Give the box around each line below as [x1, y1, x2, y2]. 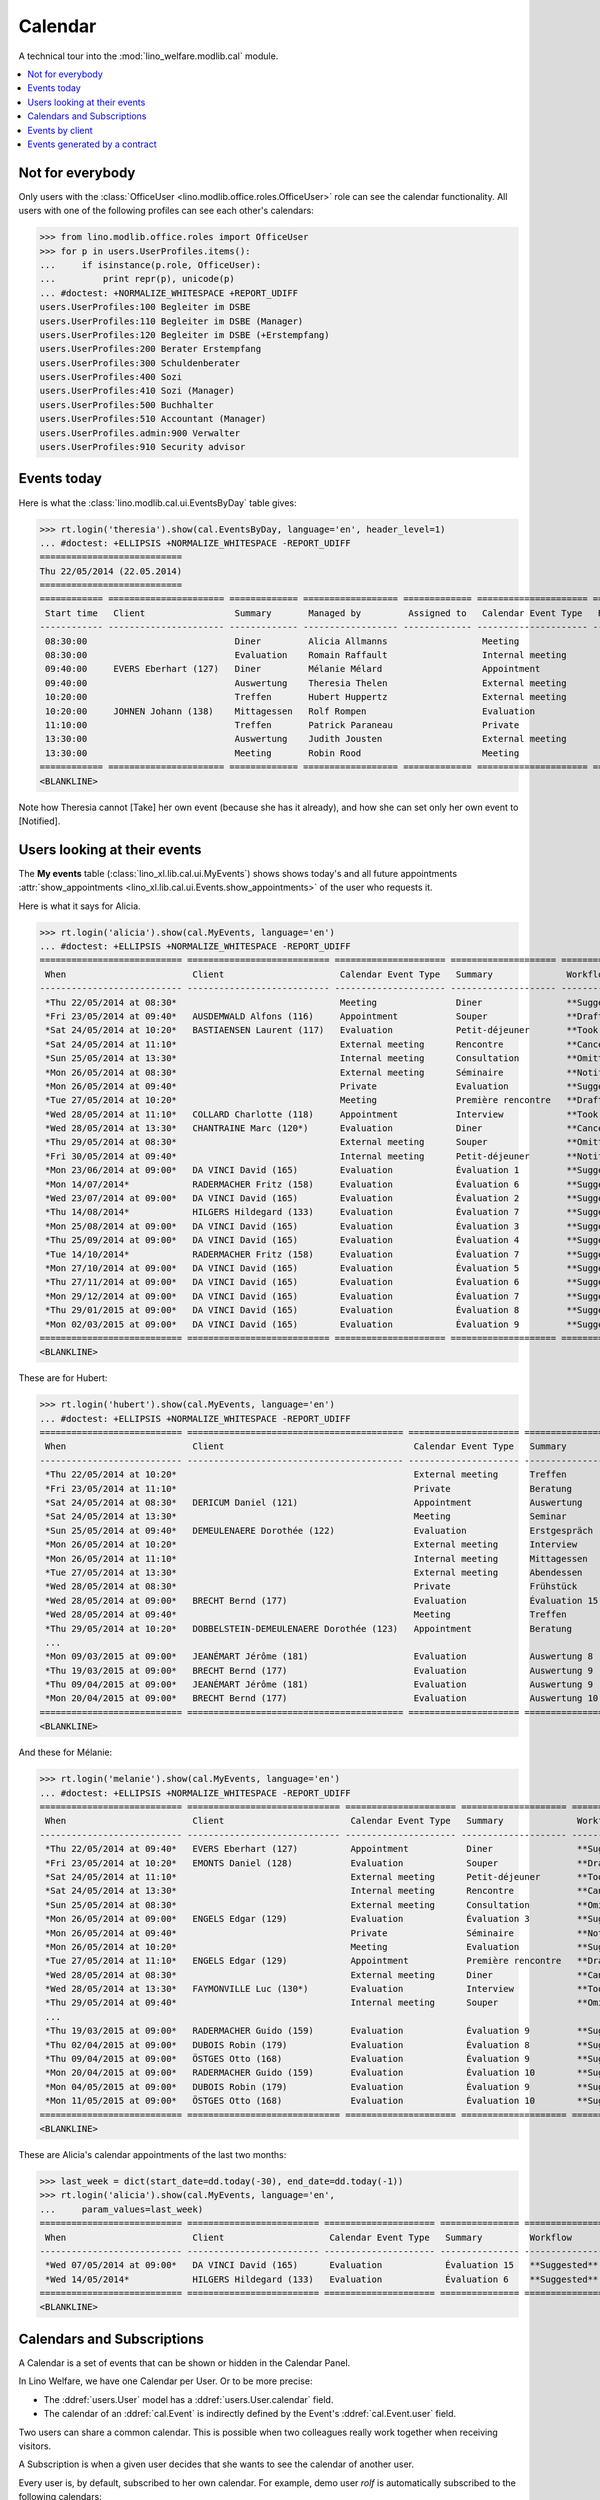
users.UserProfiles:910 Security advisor [39, 441, 246, 453]
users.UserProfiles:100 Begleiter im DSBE [39, 301, 251, 313]
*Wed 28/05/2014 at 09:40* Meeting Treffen [45, 1609, 567, 1620]
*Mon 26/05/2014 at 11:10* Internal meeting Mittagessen [45, 1553, 589, 1564]
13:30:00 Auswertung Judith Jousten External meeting [45, 733, 567, 745]
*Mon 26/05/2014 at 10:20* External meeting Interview [45, 1539, 578, 1550]
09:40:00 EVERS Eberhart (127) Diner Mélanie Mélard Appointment [45, 663, 541, 675]
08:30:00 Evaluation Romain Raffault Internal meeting [45, 650, 567, 661]
